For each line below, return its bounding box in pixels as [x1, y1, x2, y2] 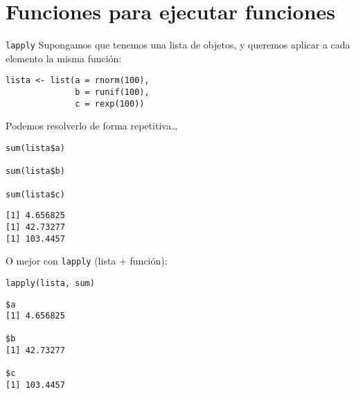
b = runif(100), [75, 87, 150, 98]
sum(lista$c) [6, 189, 65, 199]
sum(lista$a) [6, 143, 65, 153]
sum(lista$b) [6, 166, 65, 177]
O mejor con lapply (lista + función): [6, 253, 168, 268]
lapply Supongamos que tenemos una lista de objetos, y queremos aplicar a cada [6, 37, 350, 52]
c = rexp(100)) [75, 98, 145, 109]
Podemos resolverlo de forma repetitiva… [6, 118, 178, 133]
